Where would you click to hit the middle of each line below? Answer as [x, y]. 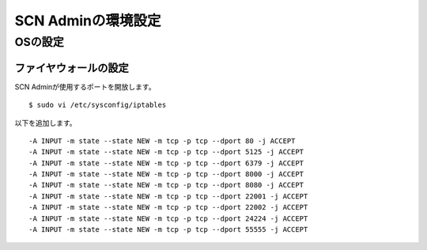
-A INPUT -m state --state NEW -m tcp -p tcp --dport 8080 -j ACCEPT [166, 185]
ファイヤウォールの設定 [72, 68]
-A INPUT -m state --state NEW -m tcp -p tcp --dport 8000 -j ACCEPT [166, 174]
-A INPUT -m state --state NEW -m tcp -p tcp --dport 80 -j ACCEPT [162, 141]
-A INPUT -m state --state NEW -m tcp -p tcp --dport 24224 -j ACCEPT [168, 218]
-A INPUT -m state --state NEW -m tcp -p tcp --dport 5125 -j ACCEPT [166, 152]
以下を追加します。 [45, 123]
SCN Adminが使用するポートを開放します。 [85, 86]
